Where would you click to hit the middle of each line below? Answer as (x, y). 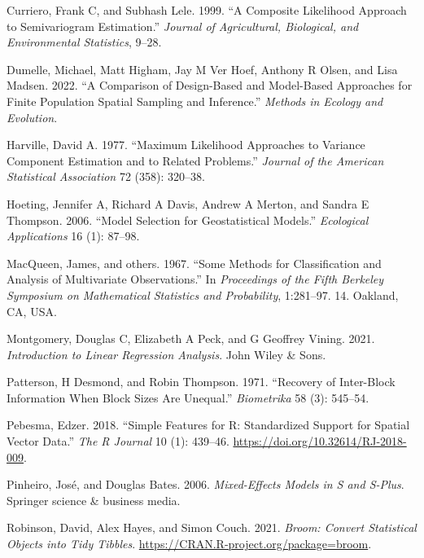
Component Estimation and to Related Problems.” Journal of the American (195, 160)
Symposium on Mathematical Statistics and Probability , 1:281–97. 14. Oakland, (203, 294)
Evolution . (32, 117)
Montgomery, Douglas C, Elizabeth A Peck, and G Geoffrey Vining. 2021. (191, 338)
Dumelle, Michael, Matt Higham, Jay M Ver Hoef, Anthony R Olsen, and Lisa (202, 69)
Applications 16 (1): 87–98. (73, 236)
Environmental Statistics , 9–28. (84, 42)
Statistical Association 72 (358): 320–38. (106, 176)
